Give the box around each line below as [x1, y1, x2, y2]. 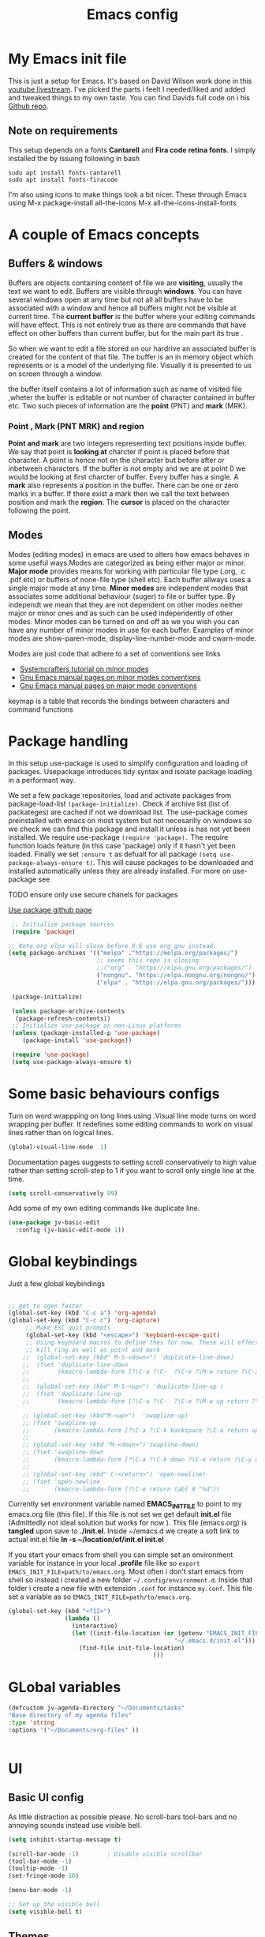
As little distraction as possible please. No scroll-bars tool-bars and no [8, 1811, 237, 1822]
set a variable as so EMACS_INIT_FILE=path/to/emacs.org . [8, 1592, 192, 1601]
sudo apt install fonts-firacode [8, 175, 118, 183]
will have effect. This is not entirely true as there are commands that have [8, 320, 247, 329]
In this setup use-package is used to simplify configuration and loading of [8, 758, 248, 768]
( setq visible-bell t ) [8, 1908, 83, 1916]
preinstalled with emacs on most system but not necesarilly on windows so [8, 815, 252, 825]
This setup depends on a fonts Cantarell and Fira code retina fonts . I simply [8, 145, 256, 155]
